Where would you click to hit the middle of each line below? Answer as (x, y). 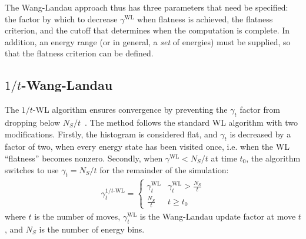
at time (224, 158)
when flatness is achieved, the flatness (205, 18)
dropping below (33, 122)
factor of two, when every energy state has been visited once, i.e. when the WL (147, 147)
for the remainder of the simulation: (164, 169)
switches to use (32, 169)
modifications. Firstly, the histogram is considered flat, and (111, 134)
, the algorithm (273, 158)
